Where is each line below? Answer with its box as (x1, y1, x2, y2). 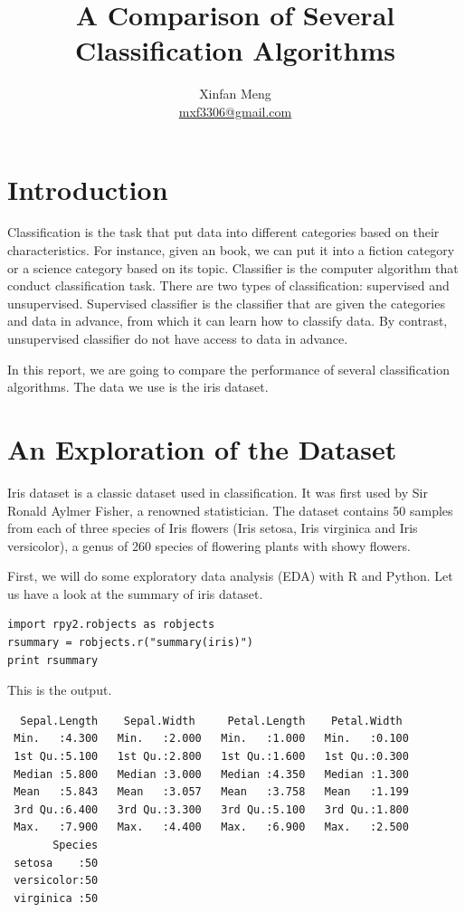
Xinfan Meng (199, 84, 271, 103)
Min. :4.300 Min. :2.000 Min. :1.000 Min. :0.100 (14, 732, 409, 746)
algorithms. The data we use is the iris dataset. (7, 377, 269, 396)
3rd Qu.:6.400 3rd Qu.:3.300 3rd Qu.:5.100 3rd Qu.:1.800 (14, 803, 409, 816)
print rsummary (7, 653, 99, 667)
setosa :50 (14, 856, 99, 869)
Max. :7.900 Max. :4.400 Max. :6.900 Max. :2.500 (14, 821, 409, 834)
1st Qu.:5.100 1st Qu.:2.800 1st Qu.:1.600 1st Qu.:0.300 (14, 750, 409, 764)
